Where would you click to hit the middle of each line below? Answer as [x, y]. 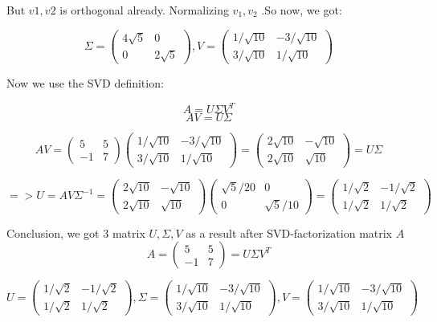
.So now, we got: [302, 10]
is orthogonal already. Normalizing [144, 10]
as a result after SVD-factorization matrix [289, 232]
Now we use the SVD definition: [85, 83]
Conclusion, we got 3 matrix [76, 232]
